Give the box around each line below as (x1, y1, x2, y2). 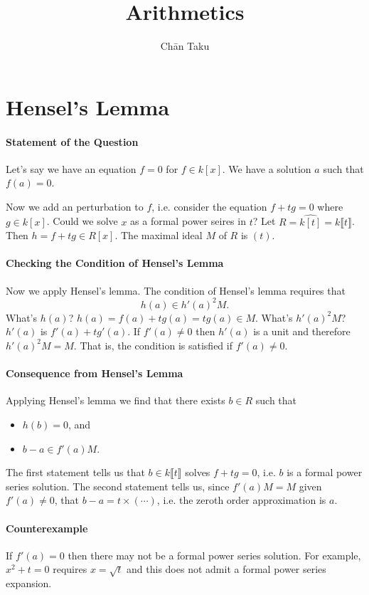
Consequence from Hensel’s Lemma (6, 366, 183, 381)
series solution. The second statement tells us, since (6, 478, 230, 493)
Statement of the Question (6, 134, 139, 149)
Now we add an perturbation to (6, 199, 144, 214)
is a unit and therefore (253, 324, 351, 339)
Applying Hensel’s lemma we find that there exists (6, 393, 225, 408)
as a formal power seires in (130, 214, 246, 228)
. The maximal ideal (114, 228, 203, 243)
